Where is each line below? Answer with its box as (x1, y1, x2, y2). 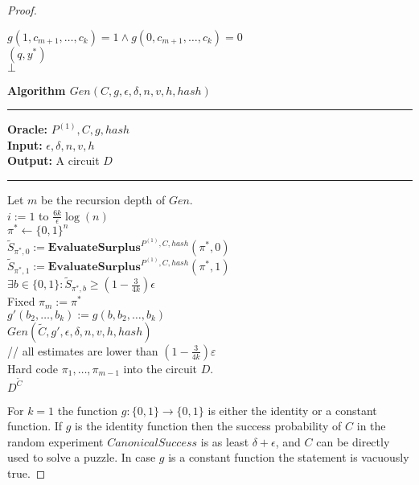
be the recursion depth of (41, 191, 166, 208)
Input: (7, 136, 43, 153)
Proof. (7, 2, 37, 18)
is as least (200, 433, 249, 450)
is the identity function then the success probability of (75, 417, 342, 434)
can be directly (316, 433, 390, 450)
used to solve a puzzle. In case (7, 449, 156, 466)
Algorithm (7, 81, 66, 98)
